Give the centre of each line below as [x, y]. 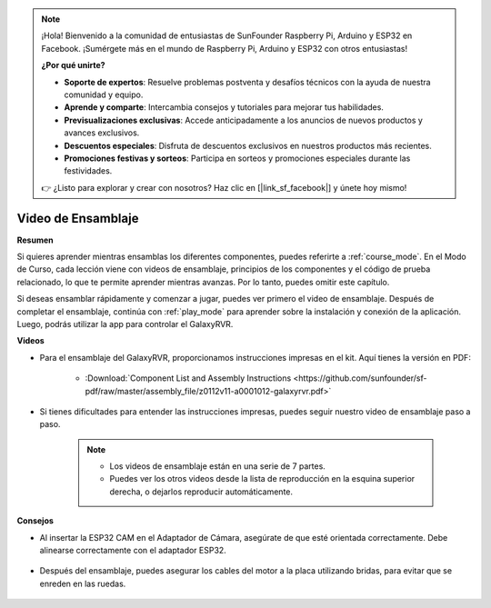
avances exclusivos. [102, 133]
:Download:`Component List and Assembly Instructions [188, 378]
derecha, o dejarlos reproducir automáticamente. [201, 492]
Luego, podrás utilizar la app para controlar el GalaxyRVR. [125, 324]
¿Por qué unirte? [73, 65]
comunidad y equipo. [104, 95]
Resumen [35, 240]
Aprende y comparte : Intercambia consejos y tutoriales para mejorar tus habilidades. [224, 107]
